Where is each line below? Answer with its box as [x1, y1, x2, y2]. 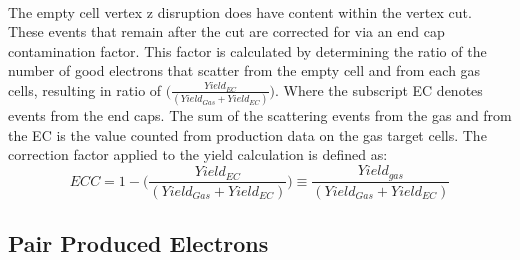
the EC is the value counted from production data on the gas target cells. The [8, 124, 487, 145]
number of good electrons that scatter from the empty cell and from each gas [8, 60, 481, 81]
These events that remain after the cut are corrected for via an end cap [8, 21, 445, 42]
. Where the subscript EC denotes [275, 79, 483, 100]
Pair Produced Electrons [8, 227, 269, 258]
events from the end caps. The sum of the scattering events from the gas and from [8, 105, 512, 126]
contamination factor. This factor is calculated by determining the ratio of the [8, 40, 487, 61]
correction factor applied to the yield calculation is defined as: [8, 144, 388, 165]
